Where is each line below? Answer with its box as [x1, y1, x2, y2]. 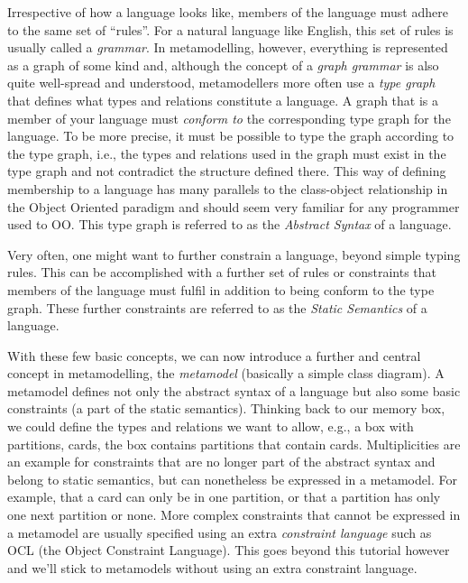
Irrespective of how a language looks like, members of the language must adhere [7, 3, 448, 21]
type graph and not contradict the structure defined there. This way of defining [7, 162, 446, 180]
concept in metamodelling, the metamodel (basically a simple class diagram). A [7, 364, 445, 383]
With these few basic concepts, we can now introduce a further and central [7, 346, 421, 365]
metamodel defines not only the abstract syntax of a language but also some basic [7, 381, 461, 400]
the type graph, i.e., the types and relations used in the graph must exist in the [7, 143, 446, 162]
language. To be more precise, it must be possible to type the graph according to [7, 126, 454, 145]
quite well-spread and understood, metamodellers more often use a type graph [7, 73, 436, 92]
